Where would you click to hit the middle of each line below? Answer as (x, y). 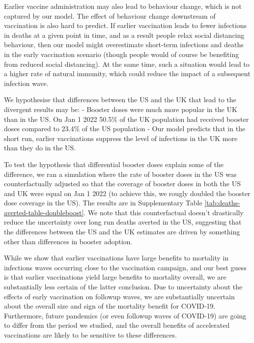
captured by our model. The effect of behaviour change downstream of (110, 15)
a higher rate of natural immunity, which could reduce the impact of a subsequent (127, 73)
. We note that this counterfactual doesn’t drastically (164, 212)
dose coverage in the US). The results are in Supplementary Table (103, 203)
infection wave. (26, 83)
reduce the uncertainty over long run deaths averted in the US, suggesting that (123, 222)
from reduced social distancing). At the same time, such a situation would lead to (127, 64)
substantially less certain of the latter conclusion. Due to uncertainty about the (123, 287)
